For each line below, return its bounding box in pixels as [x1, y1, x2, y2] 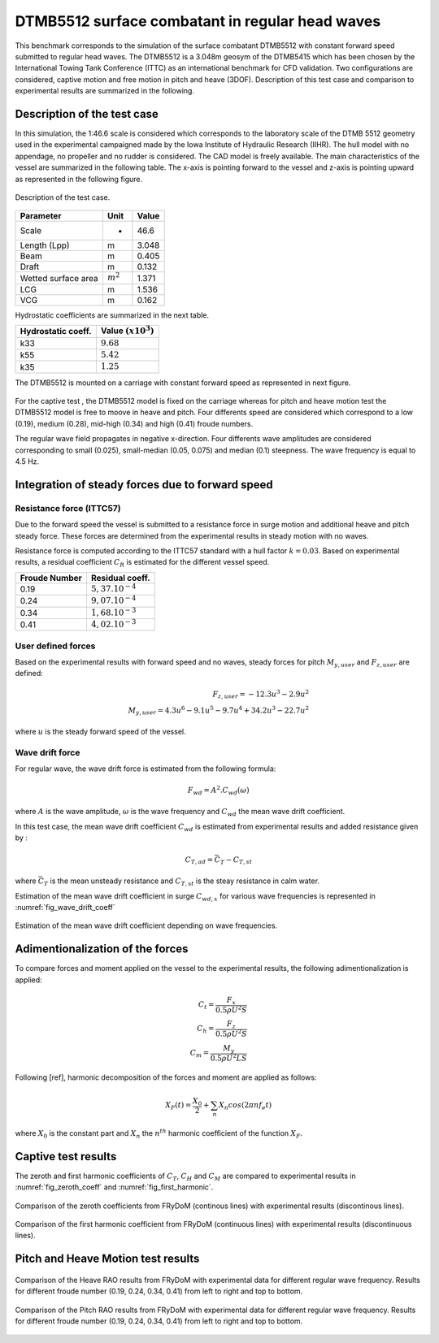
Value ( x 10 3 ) [100, 323, 154, 336]
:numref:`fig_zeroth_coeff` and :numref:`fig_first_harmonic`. [15, 1182, 214, 1192]
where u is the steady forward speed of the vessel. [15, 727, 186, 737]
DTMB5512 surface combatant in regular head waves [15, 12, 381, 30]
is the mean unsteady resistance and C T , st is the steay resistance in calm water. [50, 876, 320, 888]
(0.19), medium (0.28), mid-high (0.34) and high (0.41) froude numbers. [15, 418, 254, 428]
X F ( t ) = [165, 1101, 192, 1111]
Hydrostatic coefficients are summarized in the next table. [15, 310, 210, 320]
